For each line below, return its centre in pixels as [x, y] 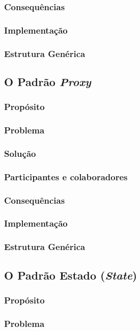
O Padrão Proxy [48, 81]
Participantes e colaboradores [66, 176]
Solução [20, 153]
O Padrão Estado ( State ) [71, 275]
